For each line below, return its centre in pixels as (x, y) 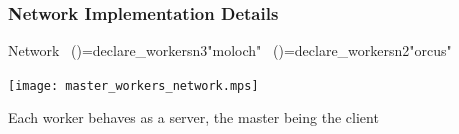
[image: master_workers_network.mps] (133, 85)
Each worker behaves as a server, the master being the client (193, 117)
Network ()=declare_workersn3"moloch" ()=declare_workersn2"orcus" (230, 50)
